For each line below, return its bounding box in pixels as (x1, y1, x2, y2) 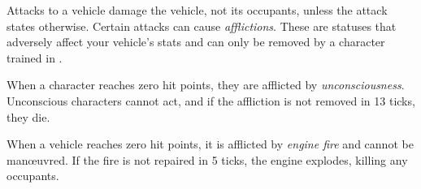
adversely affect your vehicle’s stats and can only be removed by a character (7, 33, 385, 50)
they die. (7, 108, 50, 125)
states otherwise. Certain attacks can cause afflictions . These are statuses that (7, 17, 397, 34)
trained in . (7, 49, 63, 66)
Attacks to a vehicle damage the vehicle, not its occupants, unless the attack (7, 2, 388, 18)
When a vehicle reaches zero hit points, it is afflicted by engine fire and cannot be (7, 135, 414, 152)
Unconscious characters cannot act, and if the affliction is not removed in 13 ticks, (7, 92, 415, 109)
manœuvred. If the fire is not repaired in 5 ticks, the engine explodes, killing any (7, 151, 408, 168)
